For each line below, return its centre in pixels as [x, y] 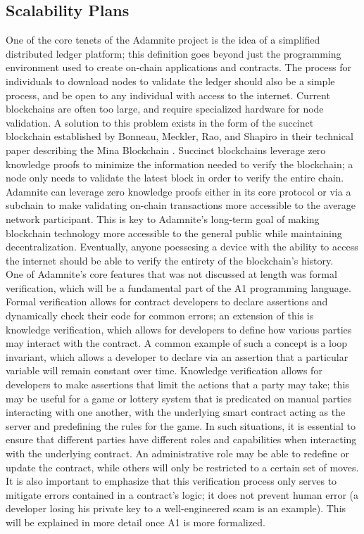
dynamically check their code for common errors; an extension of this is [160, 316]
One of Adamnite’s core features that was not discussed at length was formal [171, 274]
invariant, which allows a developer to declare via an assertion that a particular [177, 356]
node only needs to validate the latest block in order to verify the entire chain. [175, 178]
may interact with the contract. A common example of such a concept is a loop [177, 343]
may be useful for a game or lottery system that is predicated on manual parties [179, 398]
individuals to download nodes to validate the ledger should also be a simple [170, 81]
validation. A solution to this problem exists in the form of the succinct [160, 122]
